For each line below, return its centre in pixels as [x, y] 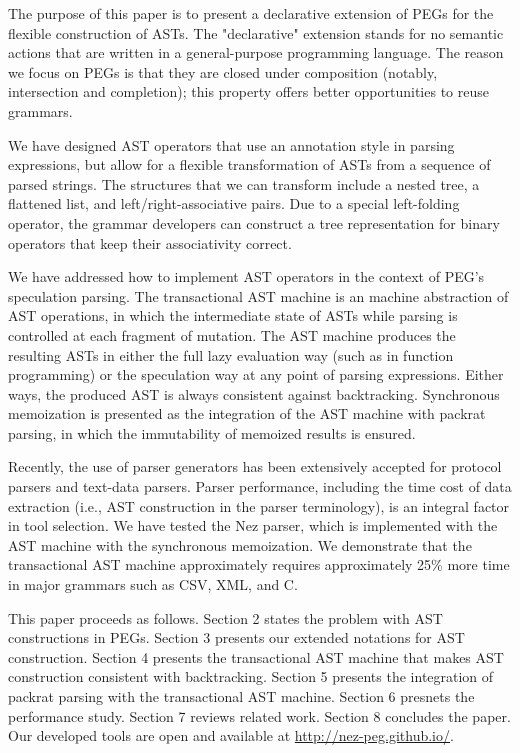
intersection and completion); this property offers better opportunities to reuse [248, 91]
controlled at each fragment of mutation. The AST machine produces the [232, 334]
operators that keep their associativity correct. [150, 242]
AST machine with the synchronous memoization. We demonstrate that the [240, 544]
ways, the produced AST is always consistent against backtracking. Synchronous [254, 393]
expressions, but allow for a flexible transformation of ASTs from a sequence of [249, 164]
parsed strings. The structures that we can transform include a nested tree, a [244, 183]
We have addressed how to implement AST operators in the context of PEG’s [246, 276]
